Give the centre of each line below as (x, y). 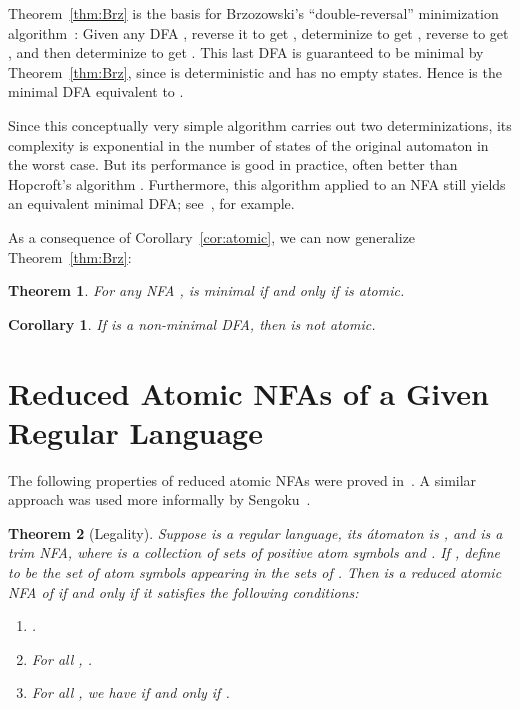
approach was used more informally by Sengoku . (159, 499)
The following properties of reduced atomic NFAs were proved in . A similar (242, 479)
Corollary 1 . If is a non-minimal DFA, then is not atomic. (192, 323)
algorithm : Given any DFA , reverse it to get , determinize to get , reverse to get (258, 32)
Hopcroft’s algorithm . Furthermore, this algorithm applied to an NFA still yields (257, 183)
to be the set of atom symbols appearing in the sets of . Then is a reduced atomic (255, 572)
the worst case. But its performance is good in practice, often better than (233, 164)
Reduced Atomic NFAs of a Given (248, 392)
